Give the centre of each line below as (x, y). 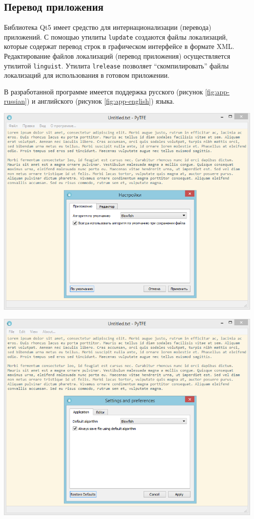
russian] (15, 101)
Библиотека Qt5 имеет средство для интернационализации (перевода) (108, 27)
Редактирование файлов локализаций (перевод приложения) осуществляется (117, 56)
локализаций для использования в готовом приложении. (87, 75)
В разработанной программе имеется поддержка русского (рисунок (104, 91)
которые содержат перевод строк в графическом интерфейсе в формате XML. (119, 46)
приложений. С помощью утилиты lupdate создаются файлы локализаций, (116, 36)
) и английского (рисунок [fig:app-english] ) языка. (101, 101)
